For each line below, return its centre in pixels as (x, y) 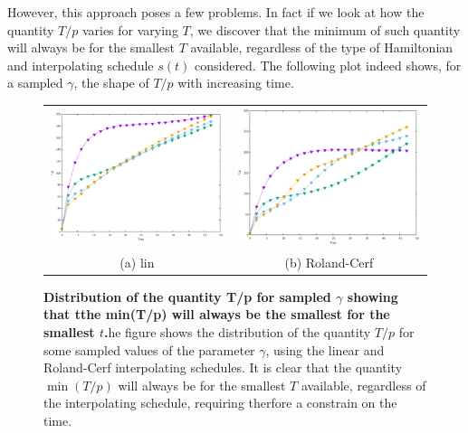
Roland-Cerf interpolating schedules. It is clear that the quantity (223, 367)
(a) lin (137, 262)
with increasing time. (236, 83)
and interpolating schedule (81, 65)
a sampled (35, 83)
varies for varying (130, 29)
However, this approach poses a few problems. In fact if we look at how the (216, 12)
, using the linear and (325, 349)
